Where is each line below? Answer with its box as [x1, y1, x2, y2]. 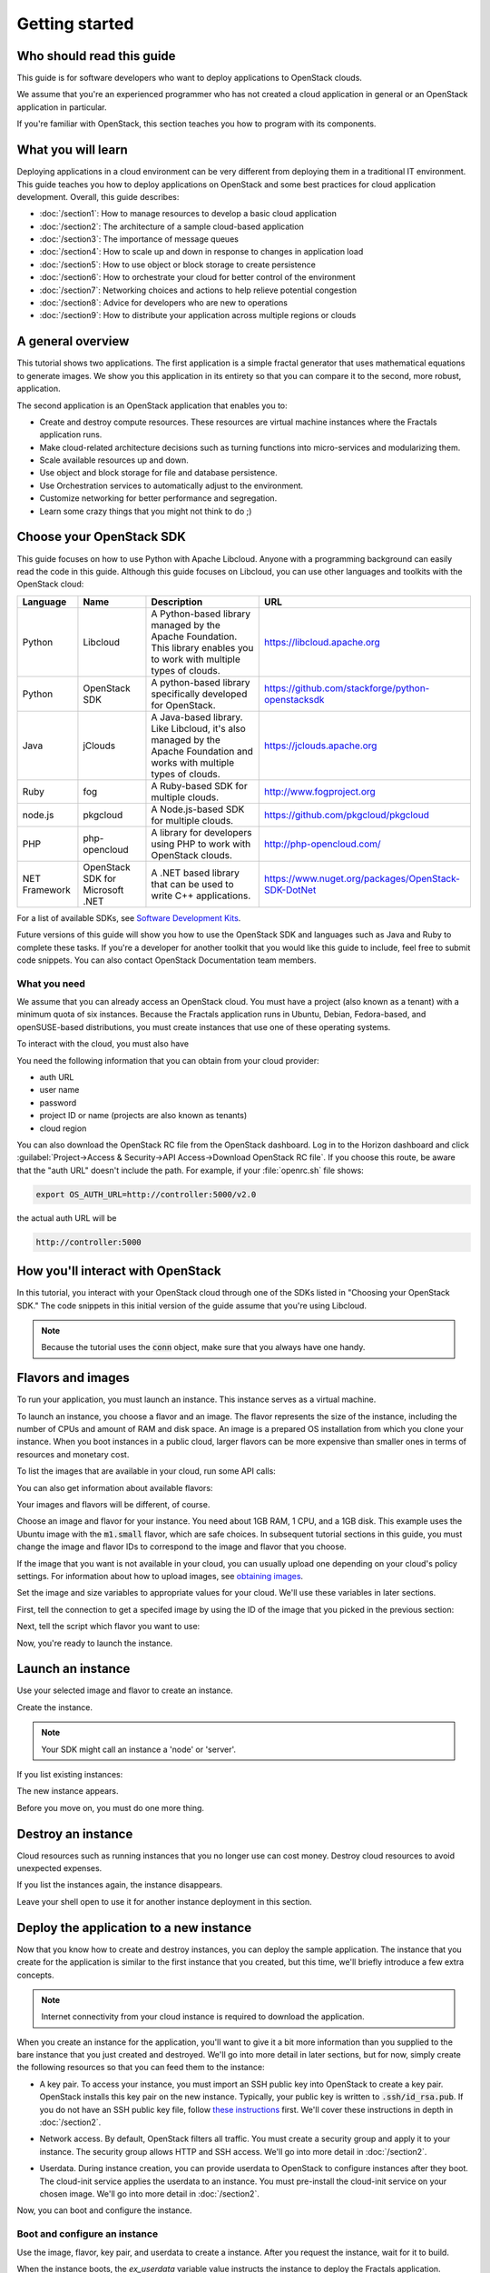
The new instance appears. [16, 1786, 119, 1797]
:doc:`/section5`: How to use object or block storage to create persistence [39, 259, 317, 270]
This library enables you [151, 641, 254, 654]
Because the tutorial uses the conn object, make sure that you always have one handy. [41, 1342, 366, 1353]
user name [39, 1085, 80, 1096]
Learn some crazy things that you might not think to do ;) [39, 506, 252, 516]
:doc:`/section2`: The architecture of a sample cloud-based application [39, 221, 304, 232]
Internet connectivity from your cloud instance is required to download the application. [41, 2011, 365, 2022]
